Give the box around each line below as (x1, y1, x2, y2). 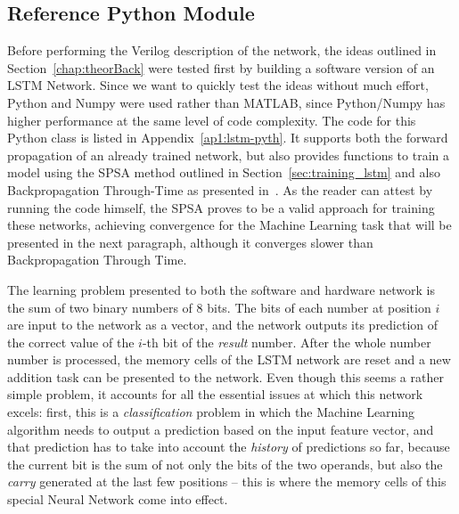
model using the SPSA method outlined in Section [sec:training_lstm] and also (7, 163, 440, 182)
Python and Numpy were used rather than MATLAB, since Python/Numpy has (7, 93, 446, 111)
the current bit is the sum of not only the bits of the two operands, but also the (7, 454, 443, 473)
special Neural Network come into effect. (7, 490, 228, 509)
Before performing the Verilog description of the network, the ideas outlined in (7, 41, 437, 60)
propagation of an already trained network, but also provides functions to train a (7, 145, 449, 164)
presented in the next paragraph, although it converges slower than (7, 233, 373, 251)
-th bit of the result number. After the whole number (142, 332, 431, 351)
